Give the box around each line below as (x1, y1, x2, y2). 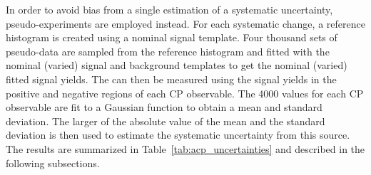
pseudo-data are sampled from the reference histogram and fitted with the (6, 43, 330, 58)
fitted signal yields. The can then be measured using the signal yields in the (6, 71, 337, 86)
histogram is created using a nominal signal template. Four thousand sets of (6, 30, 337, 45)
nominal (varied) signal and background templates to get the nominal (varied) (6, 58, 347, 73)
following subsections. (6, 155, 100, 170)
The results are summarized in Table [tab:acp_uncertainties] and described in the (6, 141, 365, 156)
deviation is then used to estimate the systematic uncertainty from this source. (6, 127, 350, 142)
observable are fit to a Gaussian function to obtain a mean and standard (6, 100, 322, 115)
